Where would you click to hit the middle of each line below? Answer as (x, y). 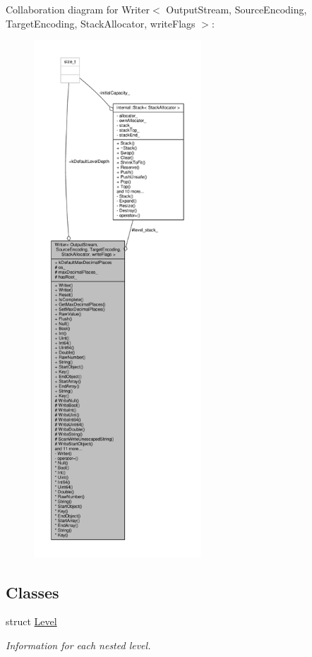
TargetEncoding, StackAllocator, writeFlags (101, 23)
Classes (32, 592)
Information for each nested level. (78, 645)
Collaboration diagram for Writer (78, 9)
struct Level (31, 621)
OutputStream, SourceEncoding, (236, 9)
